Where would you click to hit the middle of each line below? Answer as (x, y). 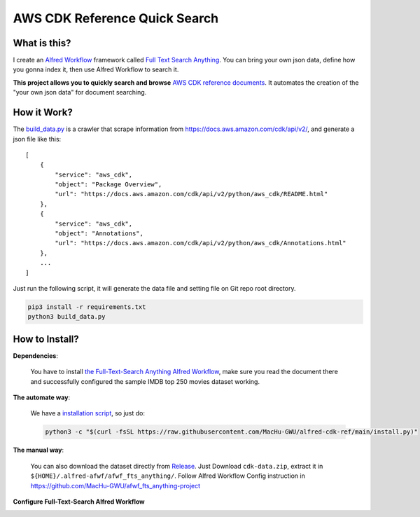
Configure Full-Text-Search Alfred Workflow (79, 502)
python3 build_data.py (66, 317)
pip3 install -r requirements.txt (87, 307)
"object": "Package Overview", (108, 185)
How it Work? (43, 112)
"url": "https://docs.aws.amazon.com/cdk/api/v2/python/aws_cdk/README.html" (191, 194)
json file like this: (37, 139)
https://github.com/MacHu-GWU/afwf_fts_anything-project (115, 485)
